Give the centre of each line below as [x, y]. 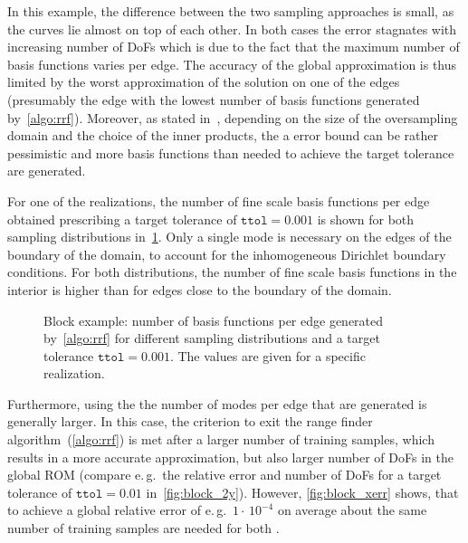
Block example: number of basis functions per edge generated [214, 320]
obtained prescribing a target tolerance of [122, 219]
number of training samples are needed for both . [143, 528]
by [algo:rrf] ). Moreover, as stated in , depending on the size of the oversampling [233, 117]
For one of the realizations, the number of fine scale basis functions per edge [219, 200]
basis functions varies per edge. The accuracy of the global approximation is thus [232, 64]
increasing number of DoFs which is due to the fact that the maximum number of [234, 47]
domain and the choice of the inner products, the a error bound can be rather [223, 135]
